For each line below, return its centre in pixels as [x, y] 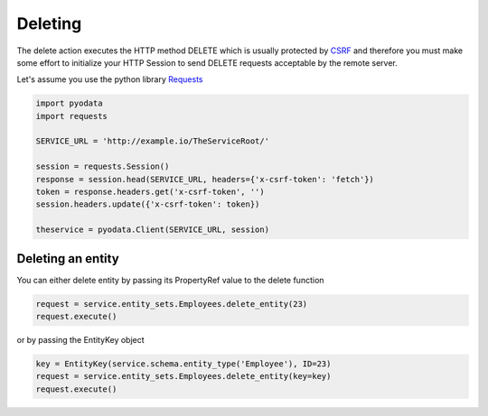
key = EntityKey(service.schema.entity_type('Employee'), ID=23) [183, 364]
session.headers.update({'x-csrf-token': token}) [148, 204]
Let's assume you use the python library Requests [110, 79]
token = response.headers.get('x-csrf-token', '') [150, 192]
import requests [72, 116]
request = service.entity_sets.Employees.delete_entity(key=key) [183, 376]
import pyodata [69, 103]
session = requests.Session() [103, 166]
